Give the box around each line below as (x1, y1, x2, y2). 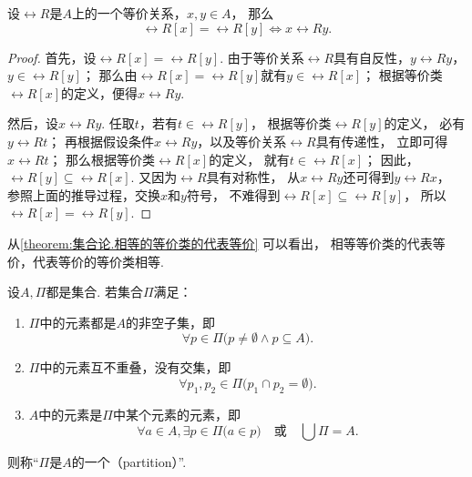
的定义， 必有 (384, 114, 466, 133)
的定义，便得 (61, 83, 139, 102)
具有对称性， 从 (206, 167, 301, 187)
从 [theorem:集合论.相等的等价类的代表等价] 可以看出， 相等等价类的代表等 (7, 233, 446, 252)
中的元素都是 (39, 312, 117, 331)
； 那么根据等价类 (48, 149, 156, 168)
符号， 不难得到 (186, 185, 281, 204)
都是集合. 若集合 (46, 282, 143, 301)
